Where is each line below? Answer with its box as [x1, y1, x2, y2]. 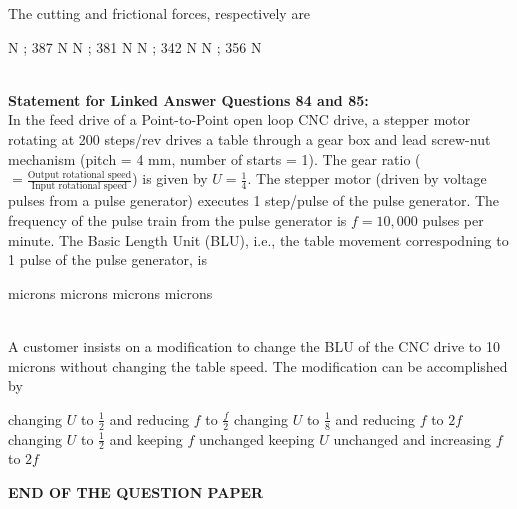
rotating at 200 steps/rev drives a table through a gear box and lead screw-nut [8, 128, 491, 149]
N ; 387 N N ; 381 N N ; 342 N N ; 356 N [8, 36, 262, 57]
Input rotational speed [31, 181, 128, 192]
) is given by [132, 168, 208, 189]
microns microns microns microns [8, 282, 213, 303]
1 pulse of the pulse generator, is [8, 249, 208, 270]
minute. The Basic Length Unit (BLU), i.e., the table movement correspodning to [8, 229, 509, 250]
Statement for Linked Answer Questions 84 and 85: [8, 89, 369, 110]
